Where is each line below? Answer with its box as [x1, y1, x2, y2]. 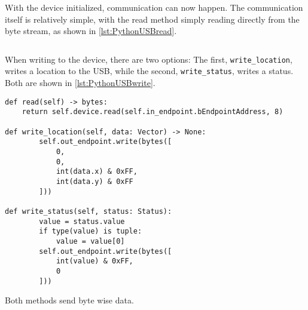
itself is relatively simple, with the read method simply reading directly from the [5, 13, 300, 25]
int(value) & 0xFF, [56, 257, 133, 266]
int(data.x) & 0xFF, [56, 167, 138, 176]
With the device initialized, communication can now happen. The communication [5, 1, 303, 13]
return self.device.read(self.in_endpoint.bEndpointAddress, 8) [22, 108, 283, 116]
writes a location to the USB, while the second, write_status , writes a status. [5, 65, 294, 77]
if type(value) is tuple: [39, 227, 142, 236]
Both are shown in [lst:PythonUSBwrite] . [5, 76, 155, 89]
